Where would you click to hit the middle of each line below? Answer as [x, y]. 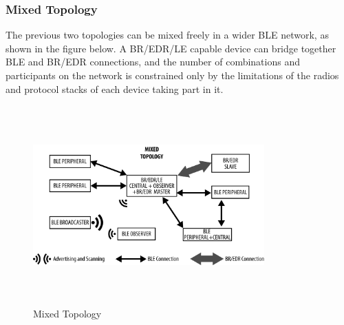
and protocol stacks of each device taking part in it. [115, 88]
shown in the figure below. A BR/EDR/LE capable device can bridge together [171, 48]
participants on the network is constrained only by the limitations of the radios [172, 75]
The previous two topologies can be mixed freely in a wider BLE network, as [167, 35]
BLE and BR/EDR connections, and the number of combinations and [153, 62]
